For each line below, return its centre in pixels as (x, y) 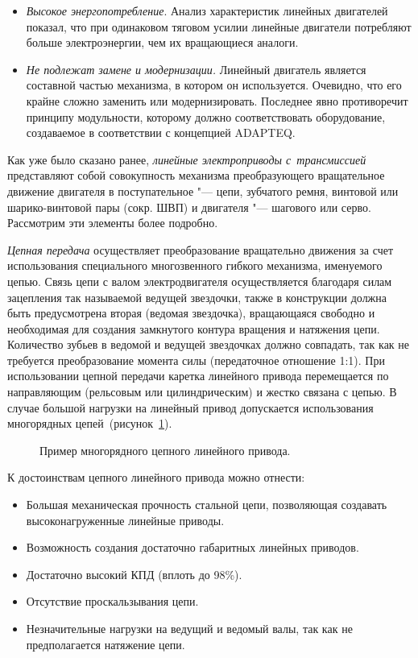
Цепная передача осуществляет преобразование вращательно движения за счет (201, 249)
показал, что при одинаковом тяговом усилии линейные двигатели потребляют (219, 26)
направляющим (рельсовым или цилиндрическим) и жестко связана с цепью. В (202, 392)
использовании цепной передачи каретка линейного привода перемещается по (198, 376)
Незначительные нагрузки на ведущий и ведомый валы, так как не (189, 628)
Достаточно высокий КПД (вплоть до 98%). (134, 574)
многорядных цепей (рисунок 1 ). (90, 423)
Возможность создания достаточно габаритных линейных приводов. (192, 547)
